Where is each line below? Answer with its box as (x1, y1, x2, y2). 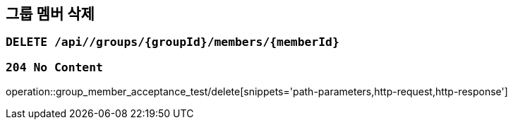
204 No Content (6, 60, 103, 74)
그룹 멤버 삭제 (6, 5, 95, 23)
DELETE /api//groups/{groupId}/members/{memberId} (6, 35, 339, 49)
